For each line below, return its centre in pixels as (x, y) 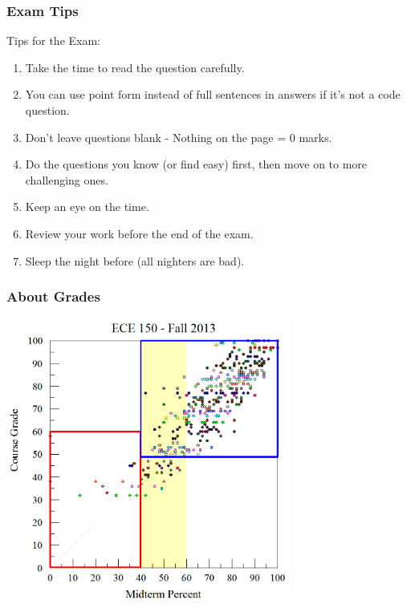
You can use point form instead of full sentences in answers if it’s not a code (213, 94)
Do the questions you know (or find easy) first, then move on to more (196, 164)
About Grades (53, 296)
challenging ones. (67, 179)
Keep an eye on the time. (87, 207)
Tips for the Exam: (53, 41)
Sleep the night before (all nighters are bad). (135, 260)
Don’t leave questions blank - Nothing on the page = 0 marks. (179, 137)
